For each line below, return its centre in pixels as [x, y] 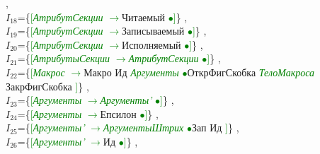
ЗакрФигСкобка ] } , [47, 86]
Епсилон [118, 113]
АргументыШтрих [143, 128]
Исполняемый [152, 44]
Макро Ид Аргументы [131, 72]
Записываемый [153, 31]
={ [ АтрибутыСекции [64, 58]
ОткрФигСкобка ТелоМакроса [251, 72]
